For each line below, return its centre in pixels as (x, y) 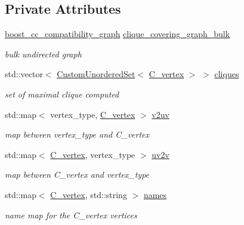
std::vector (24, 74)
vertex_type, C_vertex (93, 114)
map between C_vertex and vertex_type (77, 174)
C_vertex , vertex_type (93, 154)
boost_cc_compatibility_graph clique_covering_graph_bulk (118, 34)
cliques (227, 74)
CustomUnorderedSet (96, 74)
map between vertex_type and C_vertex (77, 134)
